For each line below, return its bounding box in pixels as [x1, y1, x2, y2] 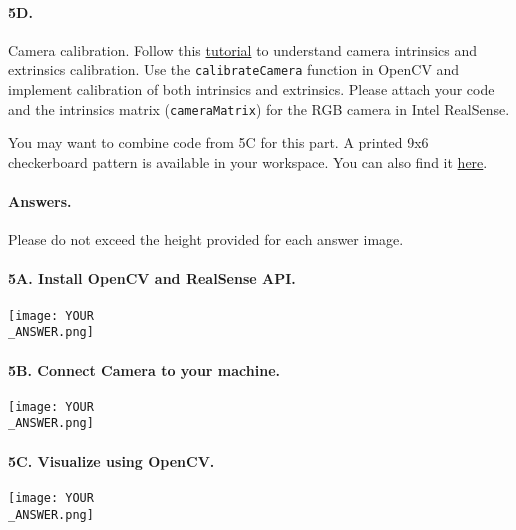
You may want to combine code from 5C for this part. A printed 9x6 [8, 132, 429, 153]
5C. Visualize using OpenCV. [8, 450, 215, 471]
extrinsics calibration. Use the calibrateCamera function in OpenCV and [8, 59, 460, 80]
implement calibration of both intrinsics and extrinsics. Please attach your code [8, 79, 495, 100]
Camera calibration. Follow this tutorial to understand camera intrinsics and [8, 39, 478, 60]
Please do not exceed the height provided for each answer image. [8, 229, 404, 250]
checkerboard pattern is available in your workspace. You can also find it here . [8, 151, 488, 172]
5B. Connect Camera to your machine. [8, 359, 280, 380]
